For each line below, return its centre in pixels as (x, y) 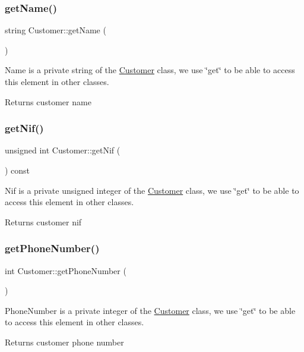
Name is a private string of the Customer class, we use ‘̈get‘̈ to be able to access (150, 70)
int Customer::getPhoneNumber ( (66, 270)
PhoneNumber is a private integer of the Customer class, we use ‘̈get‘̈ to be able (150, 310)
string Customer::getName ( (56, 30)
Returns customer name (48, 101)
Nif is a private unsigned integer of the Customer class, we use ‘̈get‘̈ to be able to (152, 190)
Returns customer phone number (64, 342)
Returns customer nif (43, 221)
